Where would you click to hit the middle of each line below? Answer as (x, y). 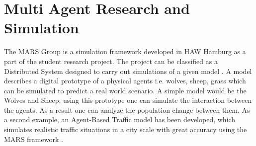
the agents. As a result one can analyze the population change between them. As (127, 109)
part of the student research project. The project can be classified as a (111, 61)
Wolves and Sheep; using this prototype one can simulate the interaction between (128, 100)
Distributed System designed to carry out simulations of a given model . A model (128, 71)
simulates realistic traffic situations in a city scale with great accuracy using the (126, 129)
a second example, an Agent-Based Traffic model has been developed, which (120, 119)
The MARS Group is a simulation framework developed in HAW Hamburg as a (125, 51)
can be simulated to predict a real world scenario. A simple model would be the (125, 90)
